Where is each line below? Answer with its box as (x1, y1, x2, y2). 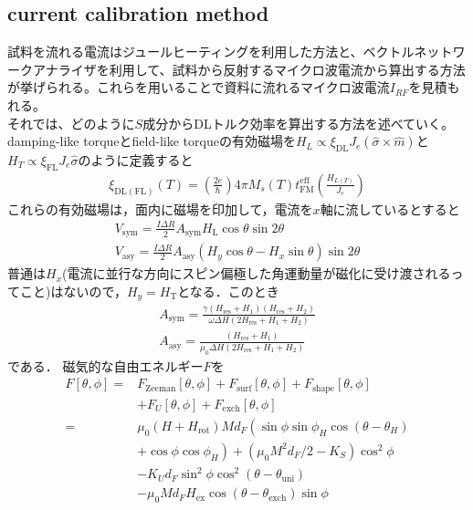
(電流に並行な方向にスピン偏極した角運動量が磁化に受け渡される (62, 264, 451, 283)
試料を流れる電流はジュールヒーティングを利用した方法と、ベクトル (7, 42, 415, 61)
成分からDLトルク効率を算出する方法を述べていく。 (142, 113, 455, 132)
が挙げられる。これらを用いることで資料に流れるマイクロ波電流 (7, 78, 390, 97)
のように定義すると (78, 150, 194, 169)
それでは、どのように (7, 113, 135, 132)
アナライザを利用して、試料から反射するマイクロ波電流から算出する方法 (32, 59, 466, 78)
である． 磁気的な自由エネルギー (7, 356, 204, 375)
